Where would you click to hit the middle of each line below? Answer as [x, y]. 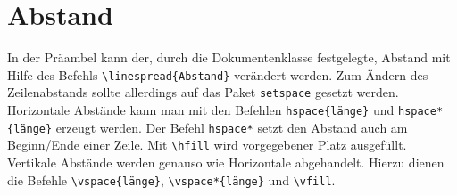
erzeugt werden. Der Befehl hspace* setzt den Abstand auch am [232, 127]
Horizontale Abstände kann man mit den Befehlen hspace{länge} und [201, 110]
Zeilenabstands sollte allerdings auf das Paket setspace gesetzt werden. [203, 92]
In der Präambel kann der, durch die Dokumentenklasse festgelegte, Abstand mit [229, 57]
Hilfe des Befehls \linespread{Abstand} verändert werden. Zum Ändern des [218, 74]
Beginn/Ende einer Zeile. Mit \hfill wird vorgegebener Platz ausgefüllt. [207, 145]
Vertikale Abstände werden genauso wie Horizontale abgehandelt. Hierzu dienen [226, 162]
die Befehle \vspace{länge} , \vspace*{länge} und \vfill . [171, 179]
